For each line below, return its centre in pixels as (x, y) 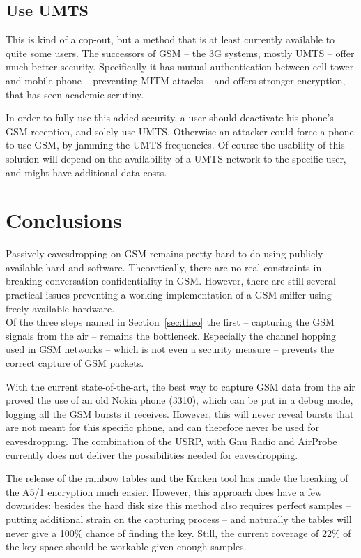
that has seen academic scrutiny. (75, 94)
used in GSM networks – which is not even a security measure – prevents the (170, 349)
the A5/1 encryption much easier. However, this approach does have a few (164, 491)
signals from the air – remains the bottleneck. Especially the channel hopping (171, 335)
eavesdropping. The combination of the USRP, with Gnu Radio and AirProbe (171, 440)
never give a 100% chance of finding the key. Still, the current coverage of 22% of (178, 533)
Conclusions (64, 220)
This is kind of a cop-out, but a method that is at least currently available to (170, 39)
